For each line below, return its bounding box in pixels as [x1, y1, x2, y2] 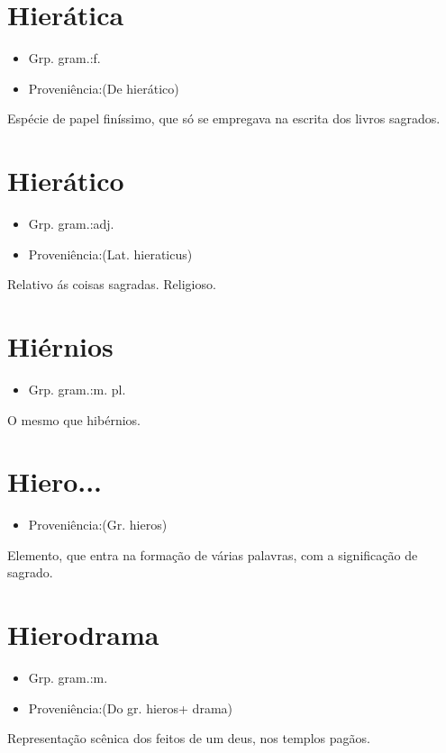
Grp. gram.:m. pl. [28, 379, 126, 398]
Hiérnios [7, 328, 114, 364]
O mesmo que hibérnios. [7, 410, 141, 429]
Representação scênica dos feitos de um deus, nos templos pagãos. [7, 729, 370, 748]
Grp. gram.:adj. [28, 214, 114, 233]
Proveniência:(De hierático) [28, 78, 179, 97]
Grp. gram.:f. [28, 49, 101, 68]
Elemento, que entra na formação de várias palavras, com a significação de [7, 545, 418, 564]
